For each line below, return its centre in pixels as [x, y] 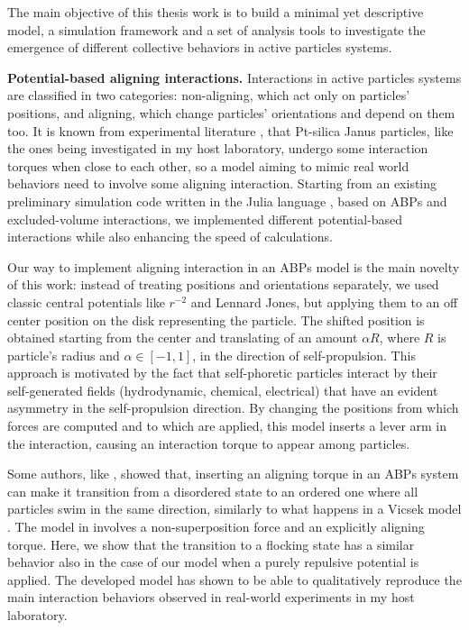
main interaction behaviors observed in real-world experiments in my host [211, 597]
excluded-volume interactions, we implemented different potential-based [205, 219]
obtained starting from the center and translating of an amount [183, 338]
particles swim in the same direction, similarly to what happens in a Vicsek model [234, 509]
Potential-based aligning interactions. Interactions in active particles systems [234, 77]
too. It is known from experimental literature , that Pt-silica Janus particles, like [230, 130]
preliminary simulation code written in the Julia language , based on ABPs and [227, 201]
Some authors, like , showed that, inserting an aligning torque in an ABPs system [233, 474]
